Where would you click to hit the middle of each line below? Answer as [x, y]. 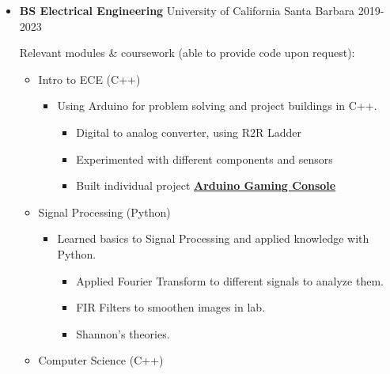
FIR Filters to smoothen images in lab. [171, 307]
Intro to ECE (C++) [89, 79]
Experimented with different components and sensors [204, 159]
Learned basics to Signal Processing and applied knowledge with [213, 238]
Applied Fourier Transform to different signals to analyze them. [230, 280]
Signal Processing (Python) [104, 212]
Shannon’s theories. [123, 333]
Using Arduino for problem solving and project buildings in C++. [217, 106]
